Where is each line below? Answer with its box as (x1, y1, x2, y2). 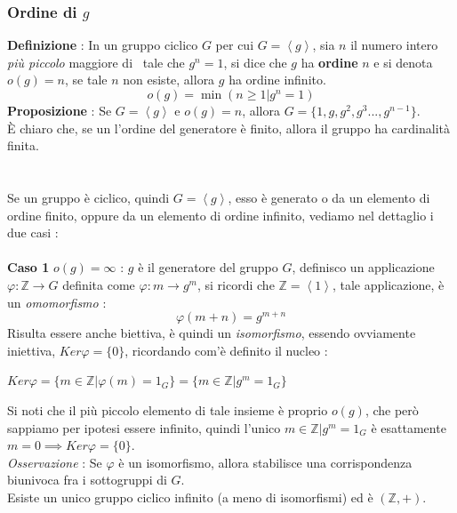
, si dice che (223, 52, 287, 71)
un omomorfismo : (7, 293, 107, 311)
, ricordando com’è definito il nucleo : (124, 341, 328, 359)
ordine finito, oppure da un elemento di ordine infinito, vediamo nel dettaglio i (7, 205, 434, 224)
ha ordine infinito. (228, 70, 326, 89)
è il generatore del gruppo (138, 258, 278, 277)
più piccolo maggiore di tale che (7, 52, 185, 71)
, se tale (65, 70, 108, 89)
